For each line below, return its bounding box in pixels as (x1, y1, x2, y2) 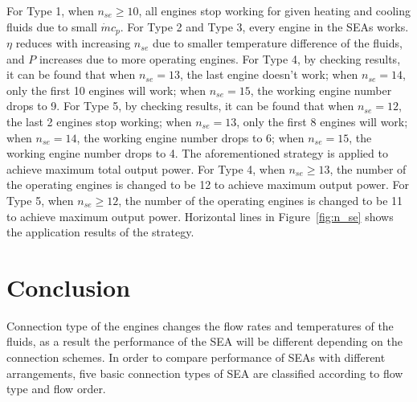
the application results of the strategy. (6, 224, 194, 240)
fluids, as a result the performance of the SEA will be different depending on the (6, 333, 403, 350)
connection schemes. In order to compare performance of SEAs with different (6, 349, 386, 366)
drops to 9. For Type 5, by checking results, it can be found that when (6, 97, 354, 114)
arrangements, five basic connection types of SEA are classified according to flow (6, 364, 403, 381)
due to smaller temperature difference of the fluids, (152, 35, 403, 51)
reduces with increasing (15, 35, 131, 51)
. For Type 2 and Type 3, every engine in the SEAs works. (120, 18, 409, 35)
